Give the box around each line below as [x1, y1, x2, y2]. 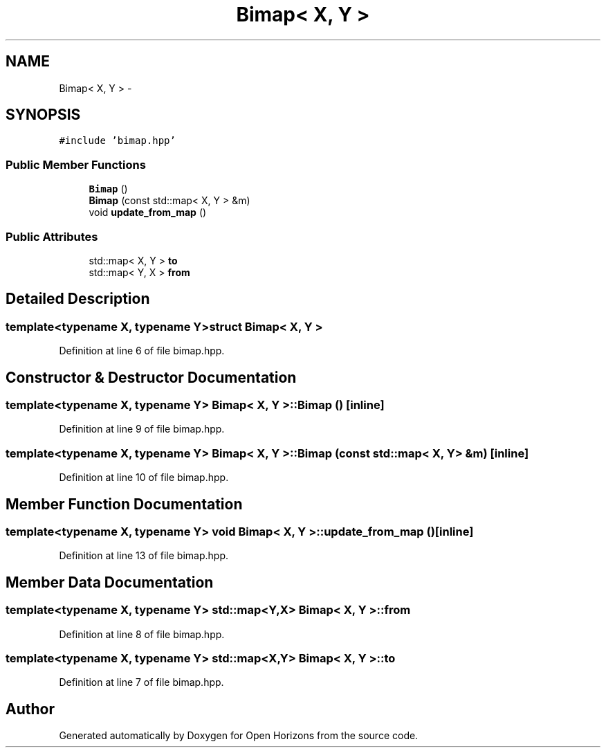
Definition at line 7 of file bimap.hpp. [59, 676, 224, 689]
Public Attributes [6, 229, 98, 244]
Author [6, 700, 55, 718]
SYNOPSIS [6, 106, 81, 124]
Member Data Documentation [6, 573, 214, 591]
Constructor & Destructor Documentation [6, 368, 297, 386]
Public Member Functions [6, 157, 146, 172]
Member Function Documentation [6, 495, 243, 513]
